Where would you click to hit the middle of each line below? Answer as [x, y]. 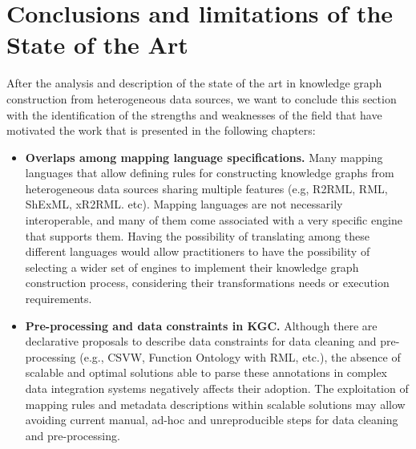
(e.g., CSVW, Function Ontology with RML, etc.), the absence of [240, 356]
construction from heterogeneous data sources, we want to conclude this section [202, 98]
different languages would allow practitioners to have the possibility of [198, 251]
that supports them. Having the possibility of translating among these [197, 235]
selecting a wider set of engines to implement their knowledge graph [192, 267]
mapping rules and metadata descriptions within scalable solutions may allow [215, 404]
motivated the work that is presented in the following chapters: [161, 130]
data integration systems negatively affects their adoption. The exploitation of [217, 388]
